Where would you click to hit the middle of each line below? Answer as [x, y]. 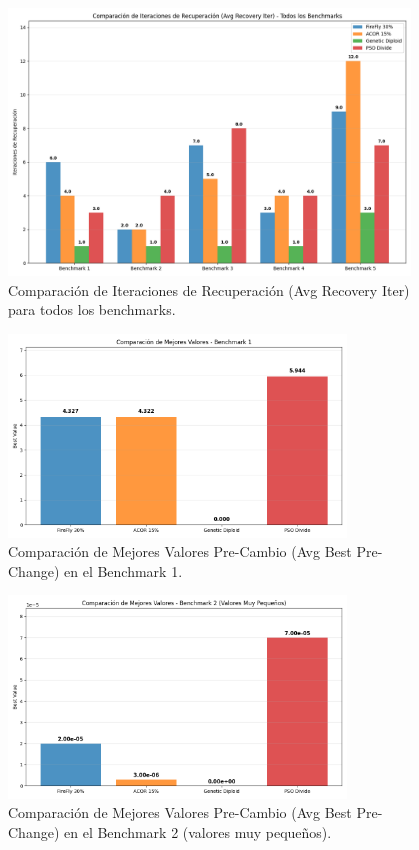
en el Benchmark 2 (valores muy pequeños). [197, 832]
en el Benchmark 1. [123, 570]
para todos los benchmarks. [92, 309]
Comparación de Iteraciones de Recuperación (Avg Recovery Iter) [209, 289]
